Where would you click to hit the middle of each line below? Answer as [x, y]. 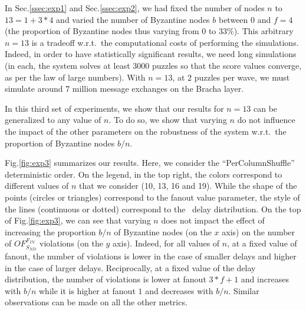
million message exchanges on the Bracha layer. [158, 89]
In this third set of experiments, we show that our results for [114, 108]
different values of [37, 186]
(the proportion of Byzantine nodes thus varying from [102, 31]
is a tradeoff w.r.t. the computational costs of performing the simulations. [165, 42]
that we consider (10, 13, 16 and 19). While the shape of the [188, 186]
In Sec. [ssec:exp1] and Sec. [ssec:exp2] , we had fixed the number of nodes [135, 8]
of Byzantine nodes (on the [163, 231]
